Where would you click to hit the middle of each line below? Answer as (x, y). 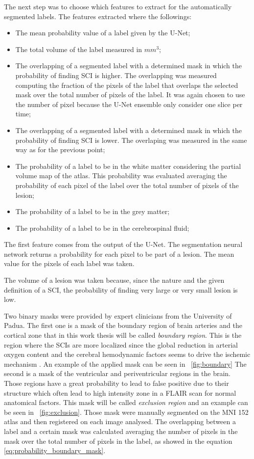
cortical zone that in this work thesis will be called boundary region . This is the (123, 335)
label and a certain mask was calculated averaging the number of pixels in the (121, 431)
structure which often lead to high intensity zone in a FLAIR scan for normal (120, 392)
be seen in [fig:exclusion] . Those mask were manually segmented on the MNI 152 (126, 412)
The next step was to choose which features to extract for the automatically (118, 6)
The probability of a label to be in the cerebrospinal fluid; (102, 228)
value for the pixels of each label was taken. (69, 263)
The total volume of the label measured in (79, 49)
